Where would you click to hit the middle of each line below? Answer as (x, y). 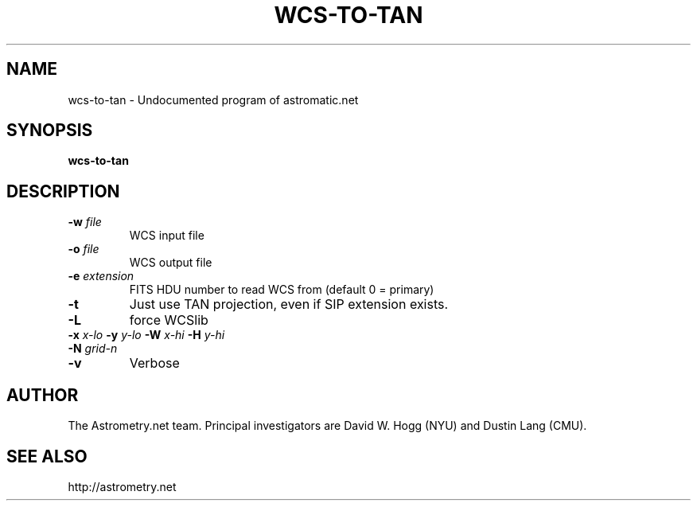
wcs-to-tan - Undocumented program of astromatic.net (213, 99)
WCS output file (171, 263)
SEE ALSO (47, 456)
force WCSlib (169, 320)
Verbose (154, 363)
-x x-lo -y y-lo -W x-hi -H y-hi (146, 335)
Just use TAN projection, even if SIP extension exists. (289, 304)
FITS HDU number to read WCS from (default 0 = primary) (282, 290)
